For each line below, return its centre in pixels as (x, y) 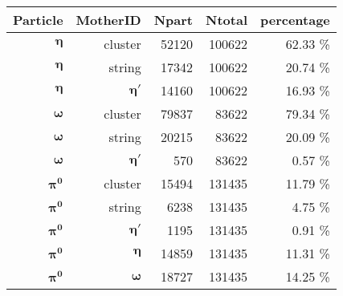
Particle (38, 20)
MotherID (108, 20)
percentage (295, 20)
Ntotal (227, 20)
